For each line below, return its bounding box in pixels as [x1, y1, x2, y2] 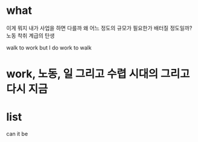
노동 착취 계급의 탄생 [6, 31, 55, 39]
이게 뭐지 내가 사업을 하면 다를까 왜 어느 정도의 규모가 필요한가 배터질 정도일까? [6, 24, 193, 31]
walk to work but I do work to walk [6, 44, 92, 51]
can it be [6, 131, 28, 138]
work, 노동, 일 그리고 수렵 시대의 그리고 [6, 67, 190, 81]
